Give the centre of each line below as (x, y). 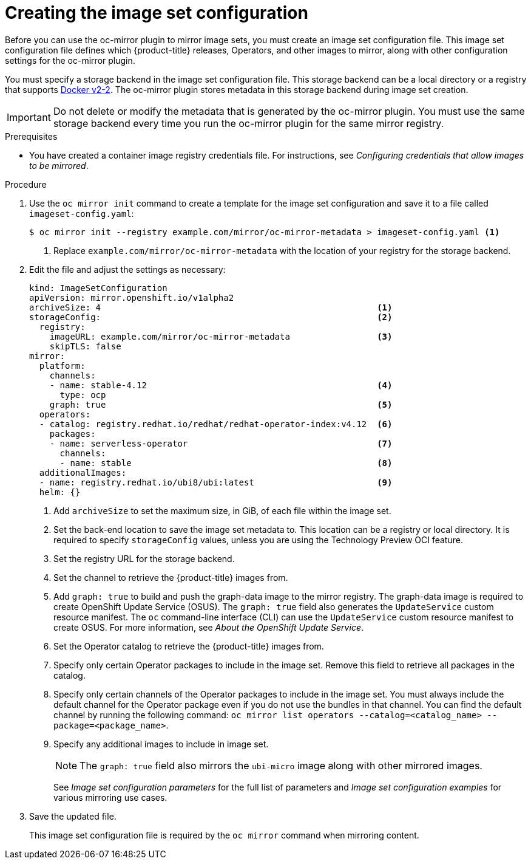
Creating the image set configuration (157, 13)
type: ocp (83, 395)
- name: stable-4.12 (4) (221, 385)
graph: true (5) (221, 404)
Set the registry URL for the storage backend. (144, 558)
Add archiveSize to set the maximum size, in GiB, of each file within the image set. (222, 510)
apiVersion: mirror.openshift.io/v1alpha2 (132, 297)
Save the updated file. (73, 816)
